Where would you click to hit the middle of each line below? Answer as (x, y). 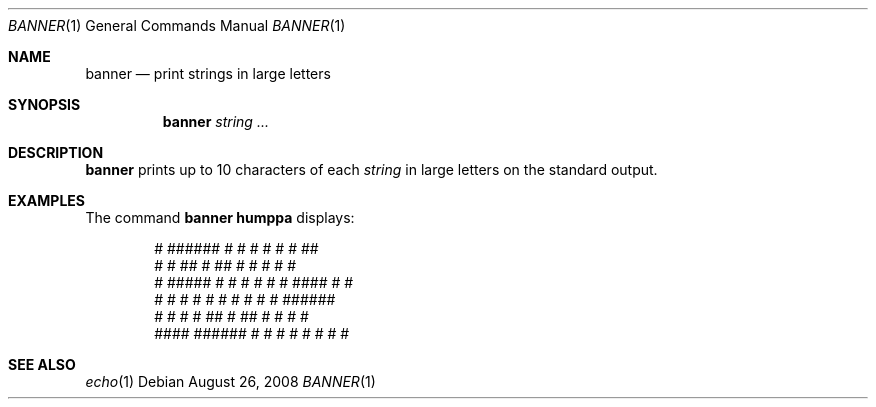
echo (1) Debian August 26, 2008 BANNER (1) (230, 381)
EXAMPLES (46, 200)
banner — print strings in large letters (208, 73)
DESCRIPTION (56, 152)
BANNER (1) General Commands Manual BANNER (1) (177, 25)
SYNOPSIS (44, 104)
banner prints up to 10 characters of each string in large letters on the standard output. (371, 169)
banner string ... (215, 121)
